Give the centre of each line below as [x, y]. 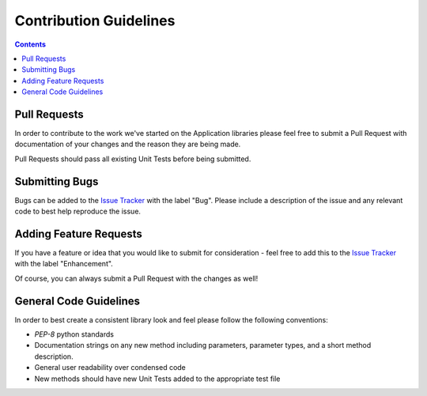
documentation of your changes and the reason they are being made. [128, 144]
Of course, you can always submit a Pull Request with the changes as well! [136, 278]
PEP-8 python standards [74, 334]
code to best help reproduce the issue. [78, 211]
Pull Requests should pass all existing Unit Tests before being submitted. [133, 159]
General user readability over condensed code [110, 368]
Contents [30, 44]
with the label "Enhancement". [64, 264]
